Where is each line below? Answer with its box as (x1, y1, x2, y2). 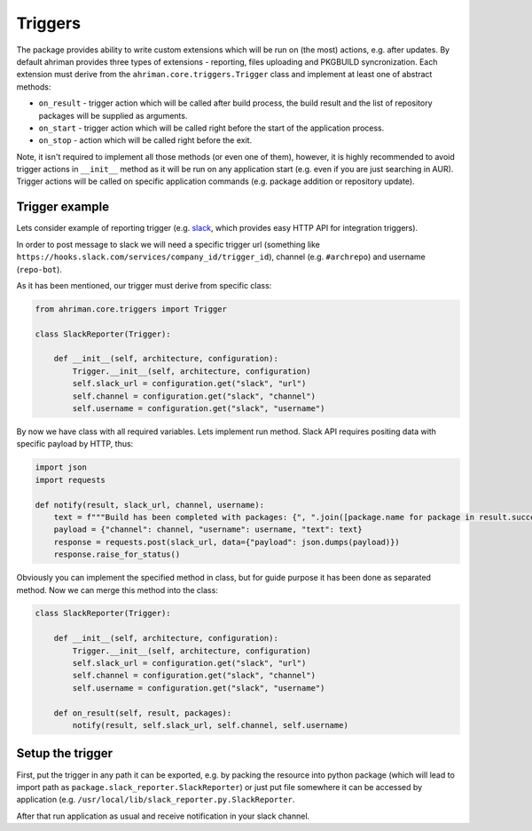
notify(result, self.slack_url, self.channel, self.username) (72, 720, 349, 730)
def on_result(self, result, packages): (53, 708, 232, 718)
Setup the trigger (16, 746, 113, 761)
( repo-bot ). (16, 264, 62, 274)
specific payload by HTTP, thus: (16, 439, 134, 449)
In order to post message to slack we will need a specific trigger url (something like (16, 239, 321, 249)
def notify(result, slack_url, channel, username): (35, 500, 265, 510)
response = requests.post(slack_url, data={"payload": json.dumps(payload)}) (53, 537, 401, 547)
